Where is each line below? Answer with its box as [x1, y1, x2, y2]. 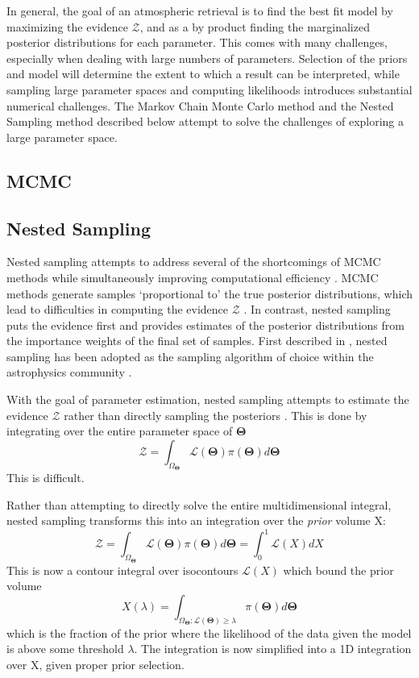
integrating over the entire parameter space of [6, 422, 233, 439]
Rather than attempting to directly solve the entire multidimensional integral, [6, 496, 392, 513]
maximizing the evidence [6, 18, 128, 35]
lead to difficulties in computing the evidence [6, 301, 229, 318]
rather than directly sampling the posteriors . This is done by [64, 406, 367, 423]
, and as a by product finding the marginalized [139, 18, 370, 35]
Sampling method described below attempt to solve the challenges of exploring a [6, 113, 404, 130]
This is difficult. [6, 469, 85, 486]
